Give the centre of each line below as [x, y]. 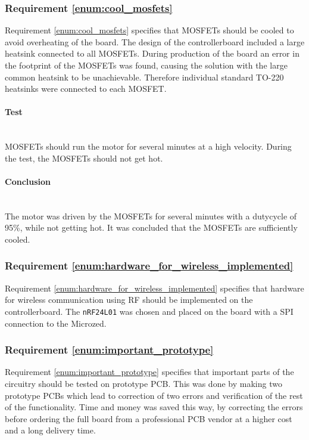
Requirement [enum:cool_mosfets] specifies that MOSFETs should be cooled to [149, 30]
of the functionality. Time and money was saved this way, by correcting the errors [154, 407]
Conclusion [28, 181]
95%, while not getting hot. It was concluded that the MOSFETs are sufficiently [151, 227]
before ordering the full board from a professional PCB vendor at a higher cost [149, 418]
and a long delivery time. [50, 430]
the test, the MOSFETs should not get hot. [84, 158]
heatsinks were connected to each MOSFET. [86, 89]
